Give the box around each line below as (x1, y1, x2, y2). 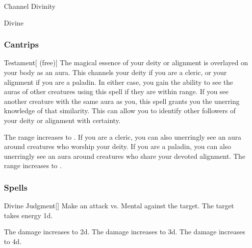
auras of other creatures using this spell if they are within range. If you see (4, 86, 229, 97)
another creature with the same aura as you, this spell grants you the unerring (4, 96, 240, 106)
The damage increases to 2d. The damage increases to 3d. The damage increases (4, 226, 246, 237)
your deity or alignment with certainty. (4, 115, 121, 125)
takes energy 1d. (4, 210, 53, 220)
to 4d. (4, 236, 22, 246)
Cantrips (4, 38, 39, 50)
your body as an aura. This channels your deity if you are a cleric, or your (4, 67, 227, 77)
